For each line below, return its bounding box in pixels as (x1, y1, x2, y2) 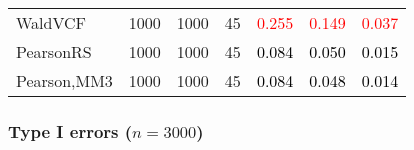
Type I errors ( (8, 118, 133, 143)
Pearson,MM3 (16, 69, 113, 92)
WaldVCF (16, 11, 87, 34)
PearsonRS (16, 40, 92, 63)
